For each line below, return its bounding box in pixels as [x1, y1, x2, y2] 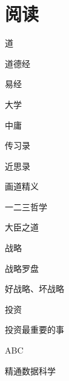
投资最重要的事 [5, 323, 64, 336]
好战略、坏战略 [5, 282, 64, 295]
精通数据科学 [5, 364, 56, 377]
